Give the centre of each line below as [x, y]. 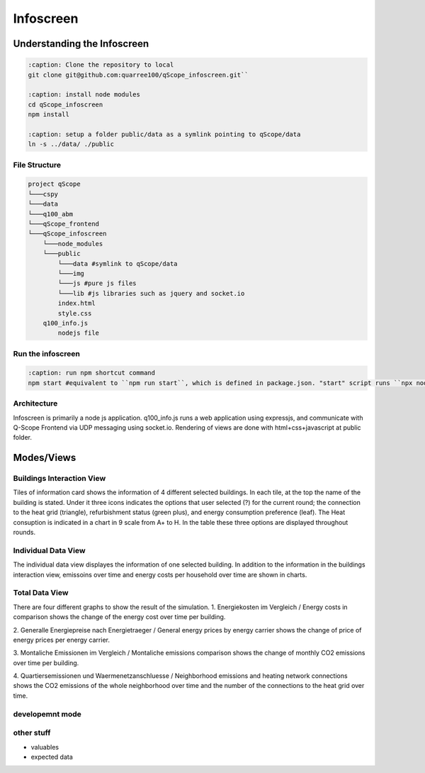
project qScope [54, 184]
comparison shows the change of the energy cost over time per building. [119, 617]
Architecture [35, 404]
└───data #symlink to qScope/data [118, 263]
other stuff [32, 733]
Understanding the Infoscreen [81, 44]
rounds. [24, 533]
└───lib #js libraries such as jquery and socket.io [151, 293]
